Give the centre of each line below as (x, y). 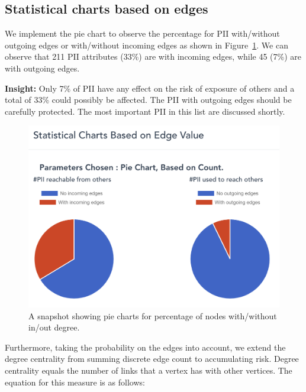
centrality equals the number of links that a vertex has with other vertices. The (149, 370)
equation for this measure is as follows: (75, 382)
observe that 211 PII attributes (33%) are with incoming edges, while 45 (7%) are (153, 56)
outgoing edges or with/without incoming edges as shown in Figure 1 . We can (146, 45)
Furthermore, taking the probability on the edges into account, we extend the (145, 347)
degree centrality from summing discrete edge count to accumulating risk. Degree (152, 359)
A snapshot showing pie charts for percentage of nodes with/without (153, 315)
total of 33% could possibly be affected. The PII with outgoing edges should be (148, 100)
